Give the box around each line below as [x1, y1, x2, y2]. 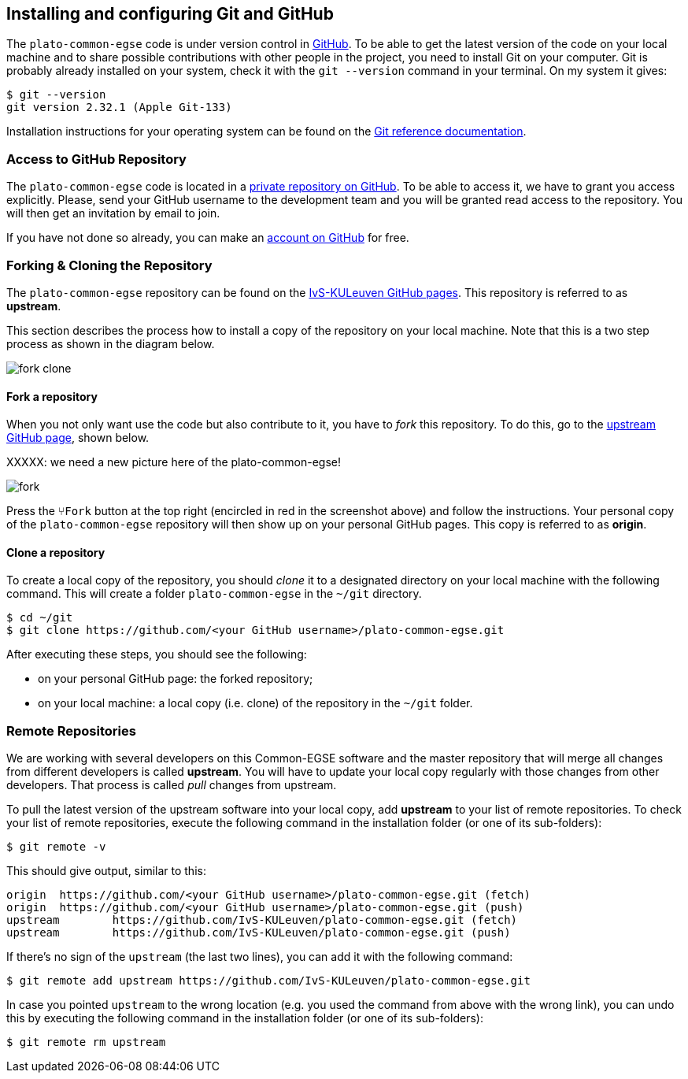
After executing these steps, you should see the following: [6, 647, 307, 662]
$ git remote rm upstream [6, 1036, 166, 1049]
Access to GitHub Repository [6, 150, 187, 167]
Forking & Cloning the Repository [6, 257, 213, 273]
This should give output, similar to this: [6, 864, 206, 878]
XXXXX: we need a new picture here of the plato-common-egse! [6, 455, 341, 469]
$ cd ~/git [6, 611, 73, 625]
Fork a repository [6, 389, 98, 403]
